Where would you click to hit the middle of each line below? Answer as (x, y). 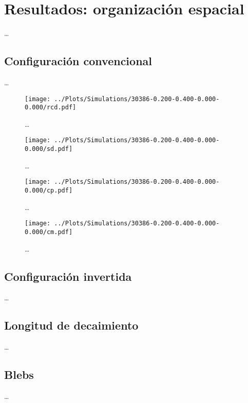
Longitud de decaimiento (71, 325)
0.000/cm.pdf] (49, 232)
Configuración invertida (68, 276)
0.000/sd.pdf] (49, 149)
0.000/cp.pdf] (49, 190)
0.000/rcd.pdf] (51, 108)
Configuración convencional (78, 61)
